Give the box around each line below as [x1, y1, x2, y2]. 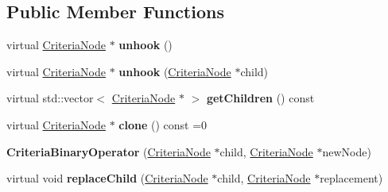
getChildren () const [206, 90, 315, 106]
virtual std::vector [6, 90, 94, 106]
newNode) [322, 143, 371, 159]
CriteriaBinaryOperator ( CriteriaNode [6, 143, 211, 159]
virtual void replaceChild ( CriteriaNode [6, 170, 208, 186]
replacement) [320, 170, 383, 186]
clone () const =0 [118, 116, 208, 132]
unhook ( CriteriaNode [118, 63, 231, 79]
